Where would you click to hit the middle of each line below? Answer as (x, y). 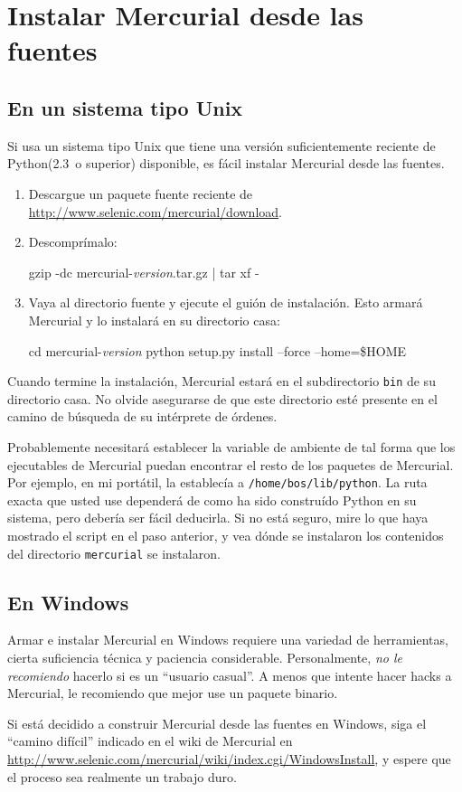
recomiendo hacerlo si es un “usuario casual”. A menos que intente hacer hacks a (230, 675)
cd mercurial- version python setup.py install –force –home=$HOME (217, 350)
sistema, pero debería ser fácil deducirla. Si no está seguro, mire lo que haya (218, 518)
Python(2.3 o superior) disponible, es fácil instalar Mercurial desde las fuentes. (226, 163)
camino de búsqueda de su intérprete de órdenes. (142, 416)
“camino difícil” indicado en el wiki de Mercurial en (150, 741)
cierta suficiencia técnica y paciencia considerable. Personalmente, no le (205, 658)
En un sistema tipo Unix (125, 107)
